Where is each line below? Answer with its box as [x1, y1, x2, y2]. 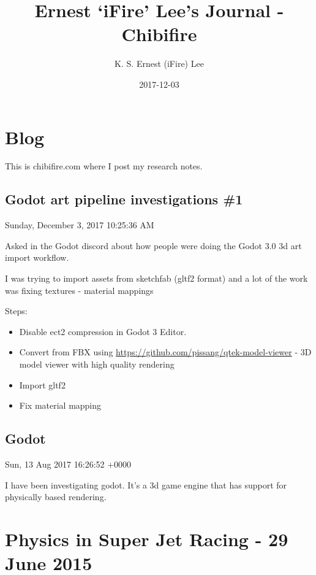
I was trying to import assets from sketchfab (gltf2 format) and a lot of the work [5, 272, 308, 285]
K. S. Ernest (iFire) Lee [115, 57, 204, 70]
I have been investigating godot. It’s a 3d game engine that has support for [5, 478, 287, 491]
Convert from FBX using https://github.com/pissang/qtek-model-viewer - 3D [19, 345, 312, 358]
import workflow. [5, 251, 69, 264]
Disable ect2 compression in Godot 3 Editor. [19, 325, 187, 338]
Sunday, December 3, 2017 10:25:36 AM [5, 218, 154, 231]
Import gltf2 [19, 378, 66, 391]
